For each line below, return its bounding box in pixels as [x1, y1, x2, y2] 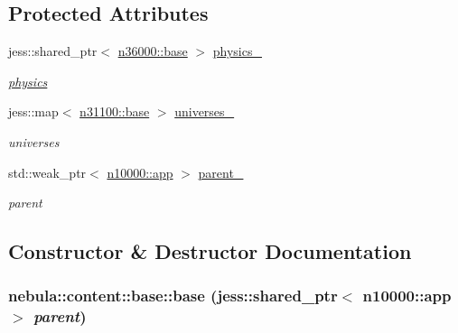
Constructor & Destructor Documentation [8, 237, 412, 265]
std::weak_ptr [8, 162, 87, 181]
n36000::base [117, 42, 188, 60]
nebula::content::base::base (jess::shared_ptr [8, 284, 338, 307]
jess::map [8, 102, 59, 121]
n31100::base [79, 102, 150, 121]
